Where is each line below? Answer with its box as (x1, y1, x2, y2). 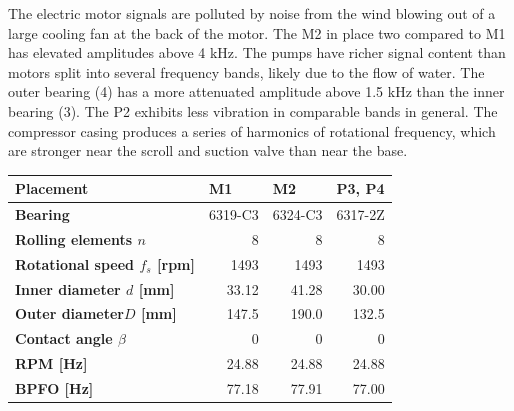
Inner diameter (15, 278, 121, 299)
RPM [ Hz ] (15, 353, 88, 374)
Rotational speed (15, 253, 135, 274)
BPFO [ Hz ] (15, 378, 94, 398)
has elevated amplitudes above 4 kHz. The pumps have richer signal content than (8, 42, 506, 63)
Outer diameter (15, 303, 124, 324)
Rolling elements (15, 228, 133, 249)
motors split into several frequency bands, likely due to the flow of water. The (8, 61, 485, 82)
